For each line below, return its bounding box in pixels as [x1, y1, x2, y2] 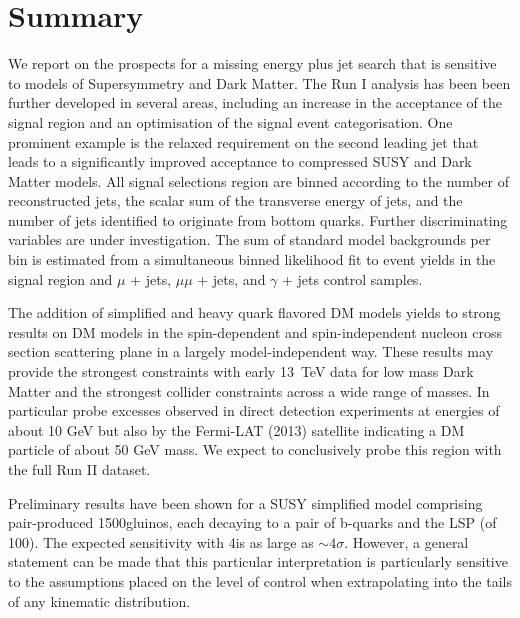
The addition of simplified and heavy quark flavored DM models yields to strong [8, 302, 501, 323]
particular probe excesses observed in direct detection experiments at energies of [8, 400, 500, 421]
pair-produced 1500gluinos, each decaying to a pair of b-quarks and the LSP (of [8, 512, 497, 533]
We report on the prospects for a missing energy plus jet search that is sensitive [8, 53, 497, 74]
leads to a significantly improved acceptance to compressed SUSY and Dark [8, 151, 472, 172]
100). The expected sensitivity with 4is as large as [8, 531, 314, 552]
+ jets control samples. [282, 268, 423, 289]
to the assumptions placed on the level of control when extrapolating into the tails [8, 570, 512, 591]
